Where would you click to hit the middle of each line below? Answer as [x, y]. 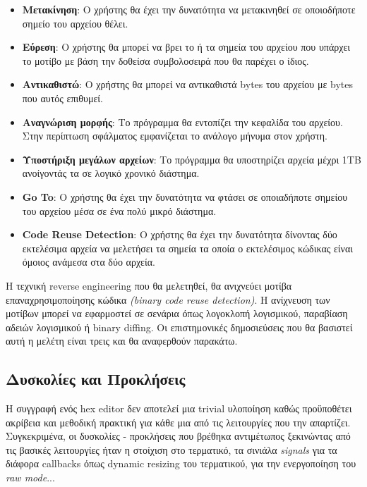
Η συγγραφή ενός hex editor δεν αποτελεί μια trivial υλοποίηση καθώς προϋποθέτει [179, 408]
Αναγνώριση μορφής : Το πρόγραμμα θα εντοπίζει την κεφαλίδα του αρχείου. [182, 122]
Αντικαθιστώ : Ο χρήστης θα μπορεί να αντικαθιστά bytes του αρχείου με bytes [187, 84]
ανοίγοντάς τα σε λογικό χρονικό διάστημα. [111, 173]
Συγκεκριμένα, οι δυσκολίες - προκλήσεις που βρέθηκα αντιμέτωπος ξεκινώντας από [178, 436]
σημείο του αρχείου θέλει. [75, 23]
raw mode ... [30, 477]
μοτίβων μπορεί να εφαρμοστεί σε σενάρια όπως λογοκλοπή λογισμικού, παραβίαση [177, 313]
